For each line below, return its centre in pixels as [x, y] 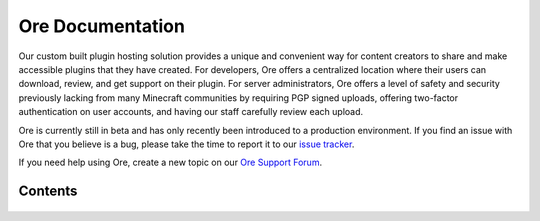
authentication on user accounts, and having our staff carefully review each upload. [191, 112]
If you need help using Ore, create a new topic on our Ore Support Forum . [170, 162]
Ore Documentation [101, 26]
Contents [48, 191]
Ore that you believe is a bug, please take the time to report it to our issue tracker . [186, 144]
